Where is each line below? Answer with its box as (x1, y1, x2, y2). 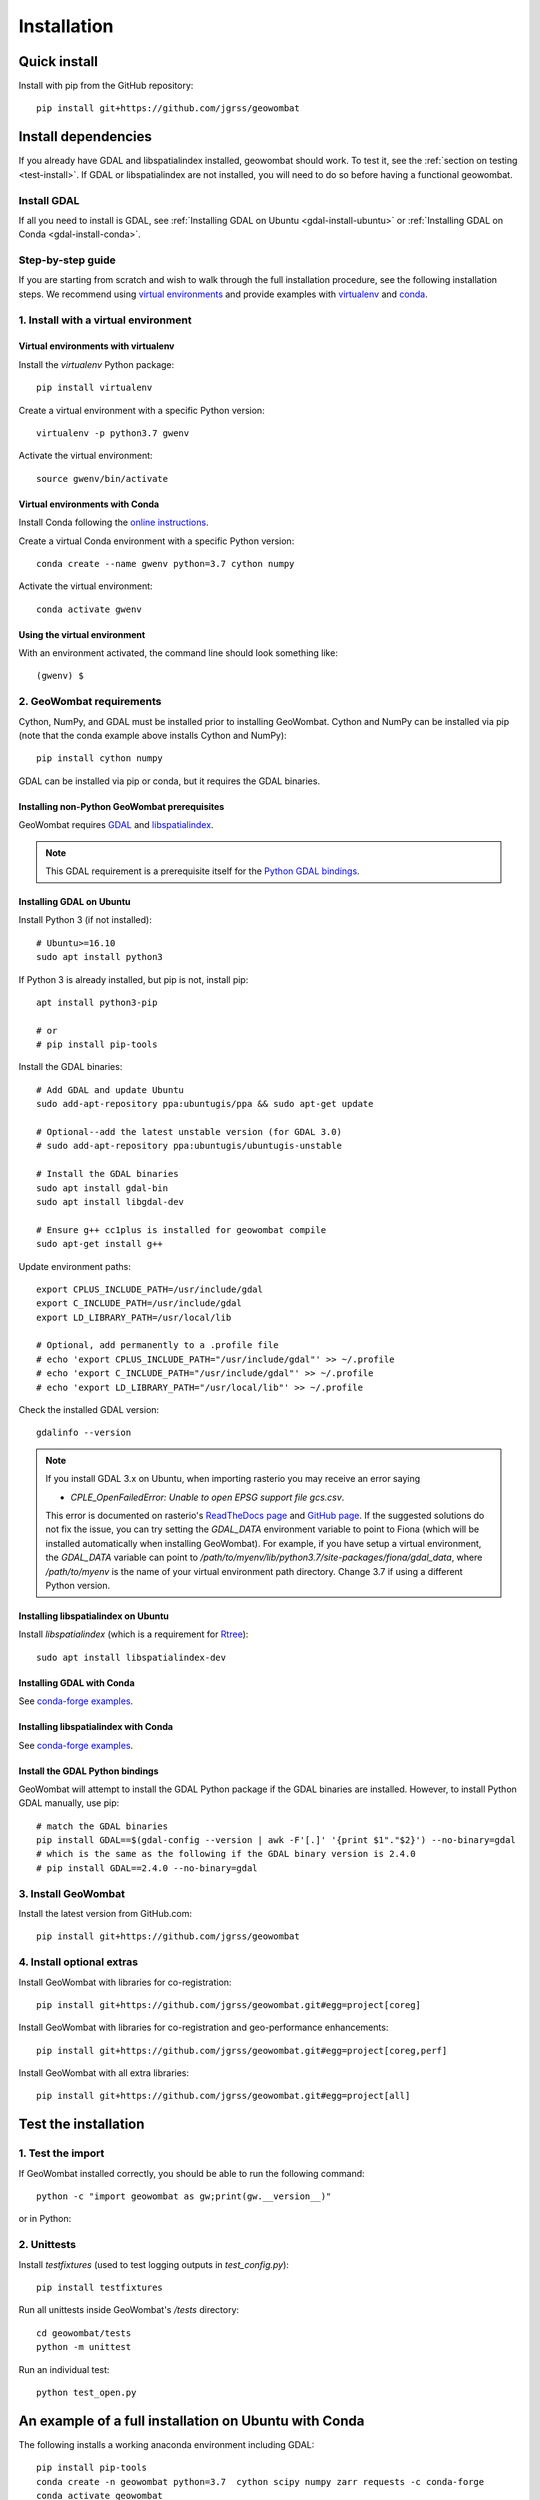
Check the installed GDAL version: (18, 1404, 160, 1416)
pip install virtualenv (36, 382, 153, 394)
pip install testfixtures (36, 2281, 164, 2293)
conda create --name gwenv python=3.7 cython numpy (36, 558, 295, 569)
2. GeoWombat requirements (18, 695, 162, 709)
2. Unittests (18, 2238, 77, 2252)
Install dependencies (18, 128, 152, 145)
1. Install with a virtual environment (18, 313, 192, 327)
